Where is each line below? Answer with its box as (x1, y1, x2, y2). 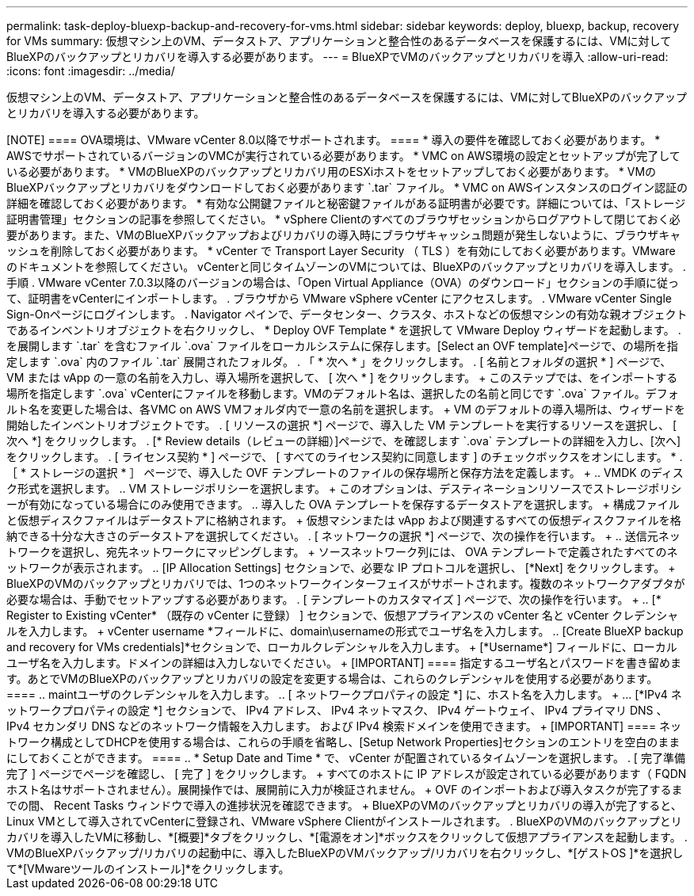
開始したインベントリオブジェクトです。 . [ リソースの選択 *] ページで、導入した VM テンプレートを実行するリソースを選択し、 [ (6, 418, 677, 432)
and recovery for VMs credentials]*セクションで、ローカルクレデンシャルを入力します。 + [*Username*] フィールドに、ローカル (6, 640, 677, 654)
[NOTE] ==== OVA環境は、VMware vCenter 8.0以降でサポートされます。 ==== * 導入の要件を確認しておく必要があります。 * (6, 133, 661, 147)
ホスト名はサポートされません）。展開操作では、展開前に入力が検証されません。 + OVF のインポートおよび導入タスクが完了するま (6, 783, 683, 796)
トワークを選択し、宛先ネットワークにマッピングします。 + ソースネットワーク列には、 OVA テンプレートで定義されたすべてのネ (6, 545, 678, 559)
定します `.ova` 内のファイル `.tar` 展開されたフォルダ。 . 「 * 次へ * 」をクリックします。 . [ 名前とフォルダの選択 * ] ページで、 (6, 355, 672, 368)
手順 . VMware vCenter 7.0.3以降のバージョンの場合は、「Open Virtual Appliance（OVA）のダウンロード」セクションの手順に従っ (6, 276, 680, 289)
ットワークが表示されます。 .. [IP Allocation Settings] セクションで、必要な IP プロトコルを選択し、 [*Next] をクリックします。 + (6, 561, 676, 574)
